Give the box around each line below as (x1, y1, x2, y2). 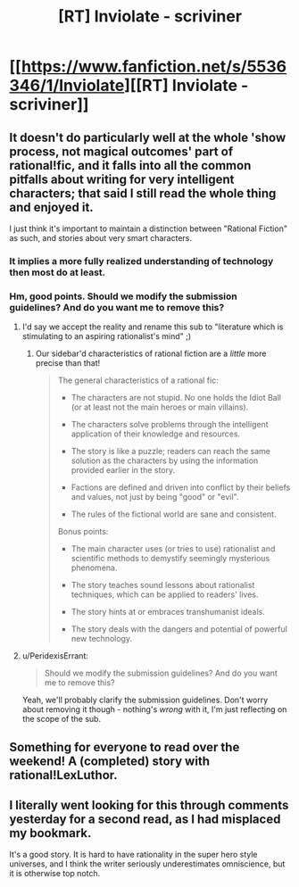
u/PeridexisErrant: (21, 651, 89, 661)
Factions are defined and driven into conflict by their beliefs (71, 482, 291, 493)
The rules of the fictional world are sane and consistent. (71, 509, 277, 519)
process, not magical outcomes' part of (9, 144, 234, 159)
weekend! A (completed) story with (9, 753, 210, 768)
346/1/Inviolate (9, 76, 125, 95)
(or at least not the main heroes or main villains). (71, 402, 249, 412)
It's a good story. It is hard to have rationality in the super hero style (9, 850, 258, 860)
